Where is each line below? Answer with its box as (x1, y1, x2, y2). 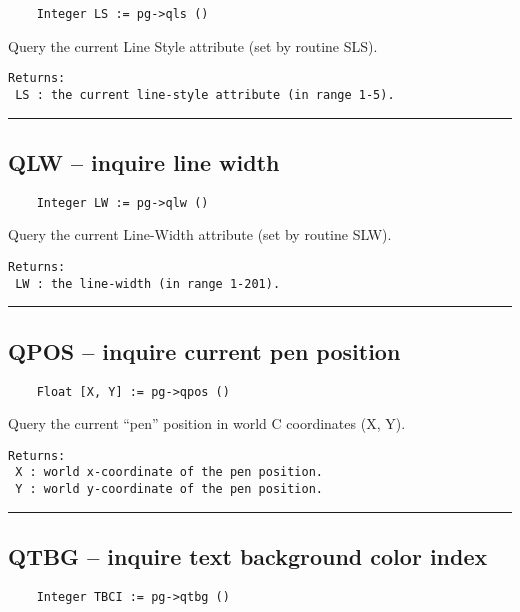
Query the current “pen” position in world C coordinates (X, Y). (8, 413, 406, 434)
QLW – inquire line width (8, 146, 280, 177)
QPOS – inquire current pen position (8, 335, 401, 366)
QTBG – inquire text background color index (8, 541, 488, 572)
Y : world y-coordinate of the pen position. (15, 482, 323, 497)
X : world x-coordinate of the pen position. (15, 465, 323, 480)
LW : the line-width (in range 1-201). (15, 276, 281, 291)
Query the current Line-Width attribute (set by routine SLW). (8, 224, 392, 245)
